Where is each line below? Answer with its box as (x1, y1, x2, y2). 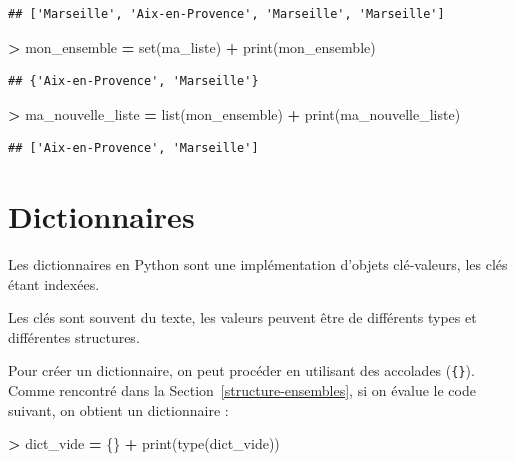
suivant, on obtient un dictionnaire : (8, 399, 229, 420)
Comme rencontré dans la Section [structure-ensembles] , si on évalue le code (8, 380, 476, 401)
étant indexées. (8, 273, 100, 294)
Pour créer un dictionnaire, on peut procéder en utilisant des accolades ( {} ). (8, 360, 475, 381)
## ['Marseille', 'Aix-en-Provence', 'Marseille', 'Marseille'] (8, 7, 445, 21)
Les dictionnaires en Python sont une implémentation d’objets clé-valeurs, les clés (8, 254, 508, 275)
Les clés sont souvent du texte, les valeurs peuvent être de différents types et (8, 307, 477, 328)
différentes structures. (8, 326, 140, 347)
